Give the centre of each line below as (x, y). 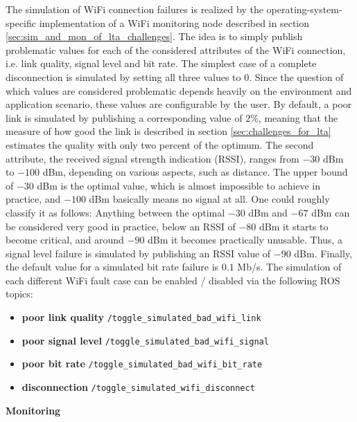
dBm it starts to (294, 226)
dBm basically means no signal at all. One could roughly (209, 199)
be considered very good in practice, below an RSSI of (121, 226)
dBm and (268, 212)
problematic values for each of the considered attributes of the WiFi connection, (176, 49)
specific (21, 22)
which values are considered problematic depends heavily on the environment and (179, 90)
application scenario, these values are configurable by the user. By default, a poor (179, 104)
